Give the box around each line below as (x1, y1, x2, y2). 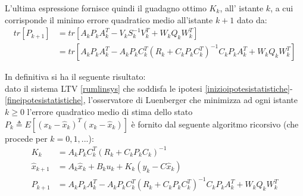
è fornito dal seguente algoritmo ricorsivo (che (131, 117, 299, 130)
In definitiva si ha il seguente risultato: (5, 70, 146, 83)
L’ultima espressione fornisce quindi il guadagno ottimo (5, 2, 207, 14)
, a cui (270, 2, 293, 14)
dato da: (236, 13, 267, 26)
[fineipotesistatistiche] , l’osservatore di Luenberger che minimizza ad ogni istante (5, 94, 298, 106)
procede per (5, 132, 48, 144)
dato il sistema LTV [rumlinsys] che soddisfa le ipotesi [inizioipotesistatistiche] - (5, 82, 293, 94)
